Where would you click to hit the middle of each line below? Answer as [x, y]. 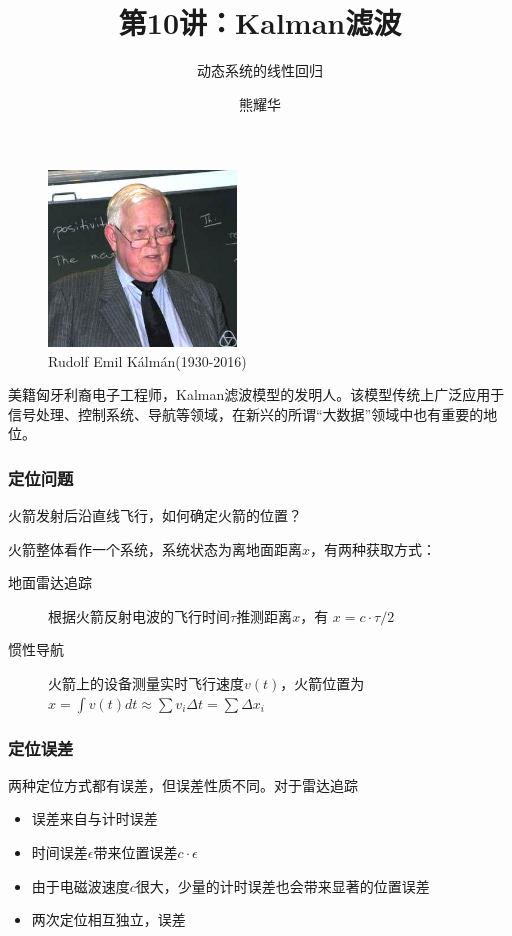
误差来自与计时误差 [94, 818]
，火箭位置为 [322, 683]
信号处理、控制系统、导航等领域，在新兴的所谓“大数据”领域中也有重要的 [246, 413]
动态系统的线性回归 [260, 70]
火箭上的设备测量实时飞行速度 [146, 683]
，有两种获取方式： [373, 548]
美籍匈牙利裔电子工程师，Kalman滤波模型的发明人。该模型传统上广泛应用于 [256, 394]
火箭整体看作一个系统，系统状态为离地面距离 [155, 548]
